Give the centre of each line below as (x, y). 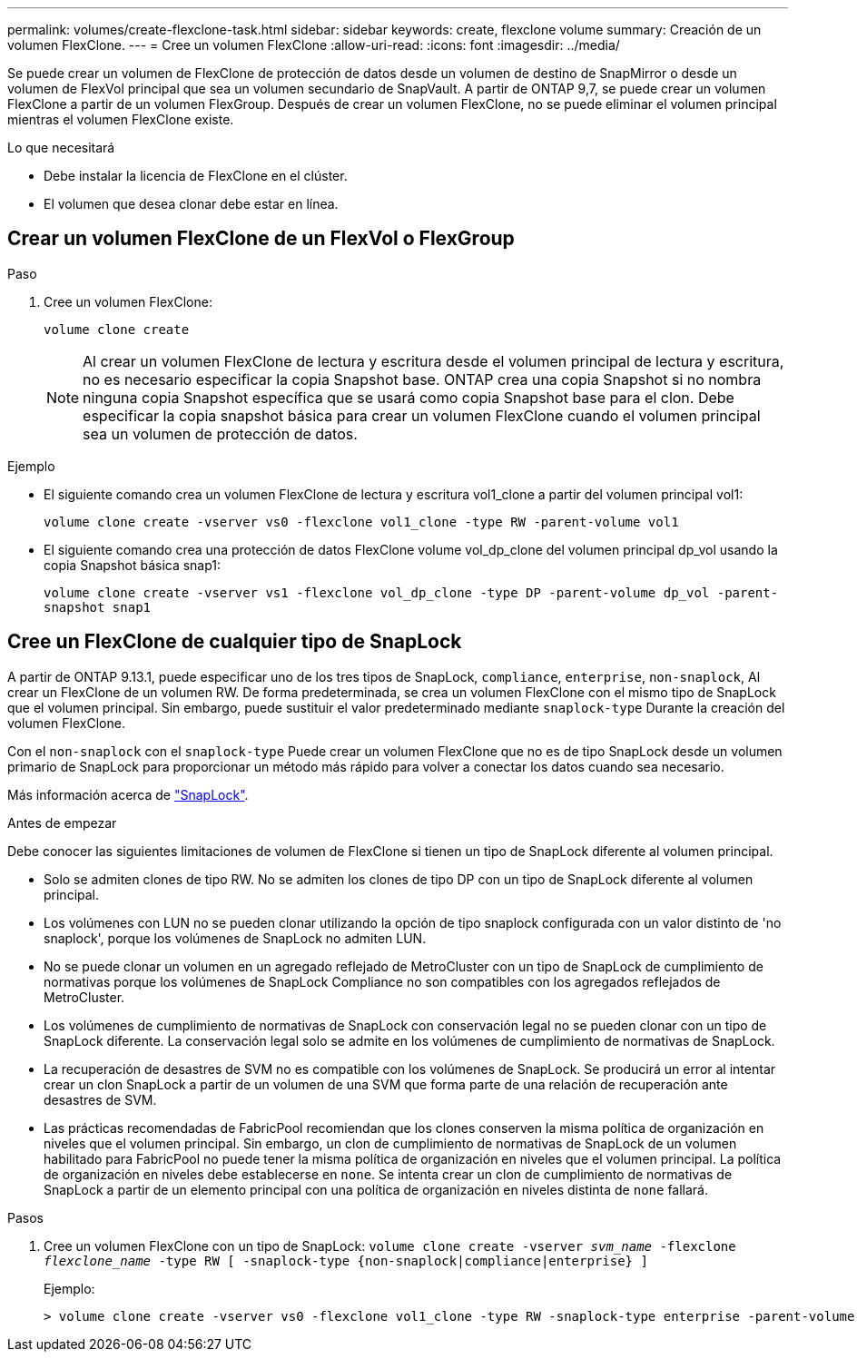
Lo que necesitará (61, 148)
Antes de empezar (62, 822)
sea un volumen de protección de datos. (220, 433)
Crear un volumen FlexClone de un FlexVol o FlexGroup (261, 239)
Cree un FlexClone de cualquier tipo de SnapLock (235, 642)
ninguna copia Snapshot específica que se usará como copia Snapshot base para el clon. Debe (409, 397)
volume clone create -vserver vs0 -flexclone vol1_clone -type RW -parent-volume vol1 (361, 522)
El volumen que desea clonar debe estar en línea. (191, 204)
